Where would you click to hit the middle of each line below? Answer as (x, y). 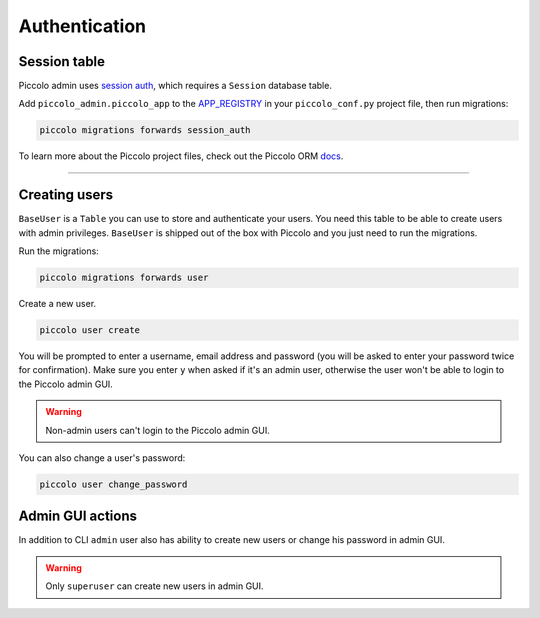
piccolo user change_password (113, 484)
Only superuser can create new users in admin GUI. (154, 586)
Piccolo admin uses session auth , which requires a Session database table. (175, 86)
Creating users (66, 195)
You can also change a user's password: (102, 458)
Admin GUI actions (77, 516)
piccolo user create (89, 330)
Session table (61, 61)
